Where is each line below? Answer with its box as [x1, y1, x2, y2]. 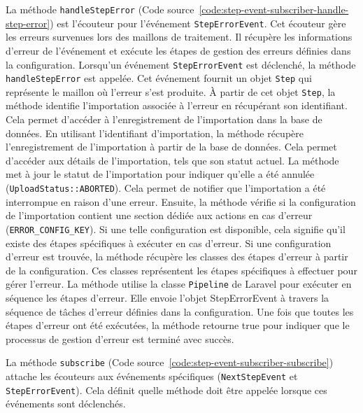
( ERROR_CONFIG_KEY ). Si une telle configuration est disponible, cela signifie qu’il [6, 221, 346, 236]
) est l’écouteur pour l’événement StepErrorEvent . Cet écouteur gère [50, 15, 346, 30]
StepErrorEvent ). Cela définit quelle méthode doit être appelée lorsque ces [6, 382, 327, 397]
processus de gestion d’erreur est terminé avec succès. [6, 331, 234, 346]
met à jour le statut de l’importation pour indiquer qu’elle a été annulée [6, 167, 315, 181]
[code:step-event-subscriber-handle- [199, 2, 349, 16]
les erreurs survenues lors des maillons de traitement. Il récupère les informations [6, 29, 353, 44]
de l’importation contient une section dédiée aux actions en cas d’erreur [6, 208, 313, 223]
